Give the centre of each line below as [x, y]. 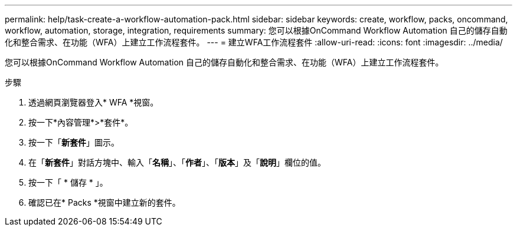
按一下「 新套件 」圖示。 [74, 142]
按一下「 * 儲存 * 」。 [68, 182]
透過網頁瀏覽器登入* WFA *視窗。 [94, 102]
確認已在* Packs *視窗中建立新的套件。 [104, 202]
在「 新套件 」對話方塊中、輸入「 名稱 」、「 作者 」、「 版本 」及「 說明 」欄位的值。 [177, 162]
